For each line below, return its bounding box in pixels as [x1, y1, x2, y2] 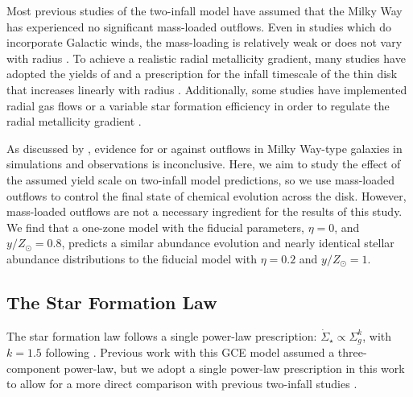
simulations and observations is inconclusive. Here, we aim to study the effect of [6, 155, 401, 172]
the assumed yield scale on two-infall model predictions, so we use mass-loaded [6, 171, 395, 188]
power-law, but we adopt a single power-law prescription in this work [64, 359, 405, 376]
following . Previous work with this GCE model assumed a [45, 344, 335, 361]
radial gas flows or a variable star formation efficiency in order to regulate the [6, 97, 390, 114]
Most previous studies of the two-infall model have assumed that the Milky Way [6, 2, 403, 19]
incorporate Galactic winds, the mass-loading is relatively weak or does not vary [6, 34, 403, 51]
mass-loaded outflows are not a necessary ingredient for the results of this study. [6, 203, 403, 220]
